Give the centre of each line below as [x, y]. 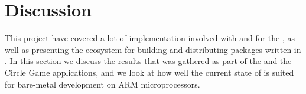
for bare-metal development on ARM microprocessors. [102, 84]
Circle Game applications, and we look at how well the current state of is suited [149, 72]
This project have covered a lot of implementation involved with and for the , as [150, 38]
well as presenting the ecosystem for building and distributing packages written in [153, 49]
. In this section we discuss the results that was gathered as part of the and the [148, 61]
